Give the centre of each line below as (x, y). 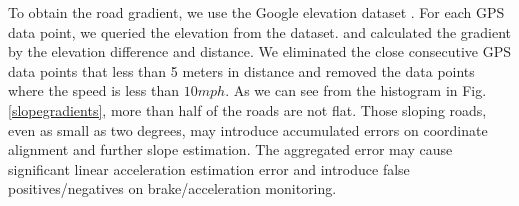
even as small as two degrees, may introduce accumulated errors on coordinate (248, 129)
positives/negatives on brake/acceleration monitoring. (172, 188)
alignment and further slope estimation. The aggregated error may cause (230, 149)
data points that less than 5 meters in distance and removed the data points (241, 70)
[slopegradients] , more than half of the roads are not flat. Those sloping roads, (247, 109)
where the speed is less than (94, 90)
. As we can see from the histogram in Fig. (356, 90)
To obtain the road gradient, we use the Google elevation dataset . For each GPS (256, 12)
